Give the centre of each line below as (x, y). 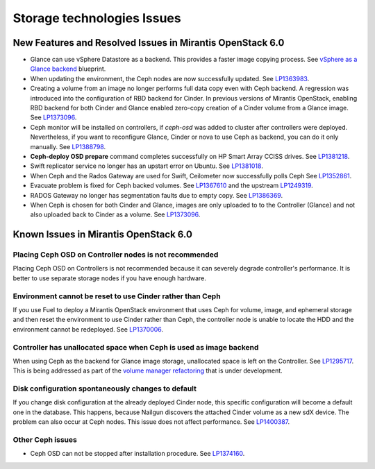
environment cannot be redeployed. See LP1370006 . (88, 329)
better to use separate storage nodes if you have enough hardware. (109, 278)
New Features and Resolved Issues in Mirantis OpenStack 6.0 (149, 43)
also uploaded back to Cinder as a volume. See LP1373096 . (115, 214)
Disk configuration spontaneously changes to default (105, 389)
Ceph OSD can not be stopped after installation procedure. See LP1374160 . (137, 454)
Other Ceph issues (45, 440)
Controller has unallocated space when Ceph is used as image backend (136, 347)
